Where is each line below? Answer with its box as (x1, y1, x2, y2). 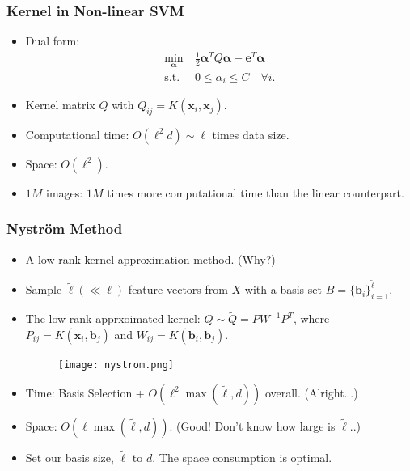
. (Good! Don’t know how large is (169, 417, 336, 434)
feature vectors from (128, 281, 228, 298)
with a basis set (244, 281, 322, 298)
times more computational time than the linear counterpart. (107, 184, 404, 201)
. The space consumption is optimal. (152, 448, 332, 465)
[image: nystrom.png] (57, 359, 174, 371)
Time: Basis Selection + (25, 384, 145, 401)
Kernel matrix (25, 96, 95, 113)
